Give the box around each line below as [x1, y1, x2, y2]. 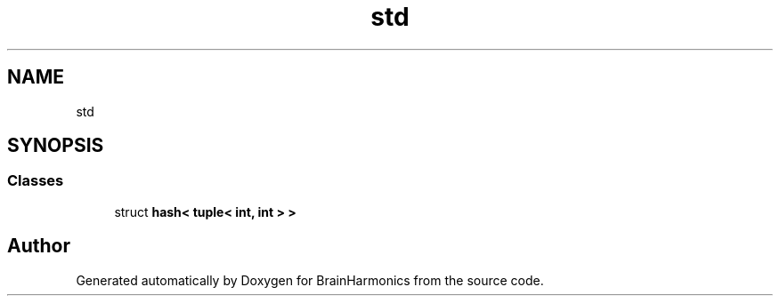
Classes [7, 171, 64, 190]
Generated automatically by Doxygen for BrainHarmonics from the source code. [76, 272, 544, 288]
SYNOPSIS [7, 134, 104, 157]
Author [7, 235, 70, 258]
